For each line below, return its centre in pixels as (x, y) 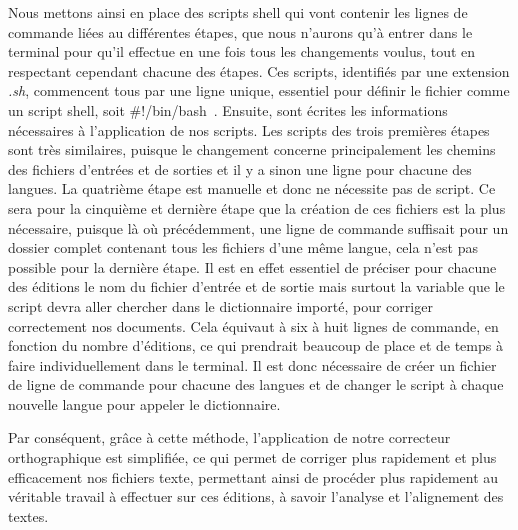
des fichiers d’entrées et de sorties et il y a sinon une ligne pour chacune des (240, 168)
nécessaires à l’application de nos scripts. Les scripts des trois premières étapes (249, 129)
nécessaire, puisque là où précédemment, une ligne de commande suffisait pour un (258, 227)
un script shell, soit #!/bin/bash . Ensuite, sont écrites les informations (228, 109)
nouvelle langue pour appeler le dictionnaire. (144, 403)
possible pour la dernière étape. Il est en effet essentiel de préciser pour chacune (252, 266)
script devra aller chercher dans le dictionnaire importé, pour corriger (220, 305)
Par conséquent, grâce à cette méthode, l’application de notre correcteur (229, 437)
